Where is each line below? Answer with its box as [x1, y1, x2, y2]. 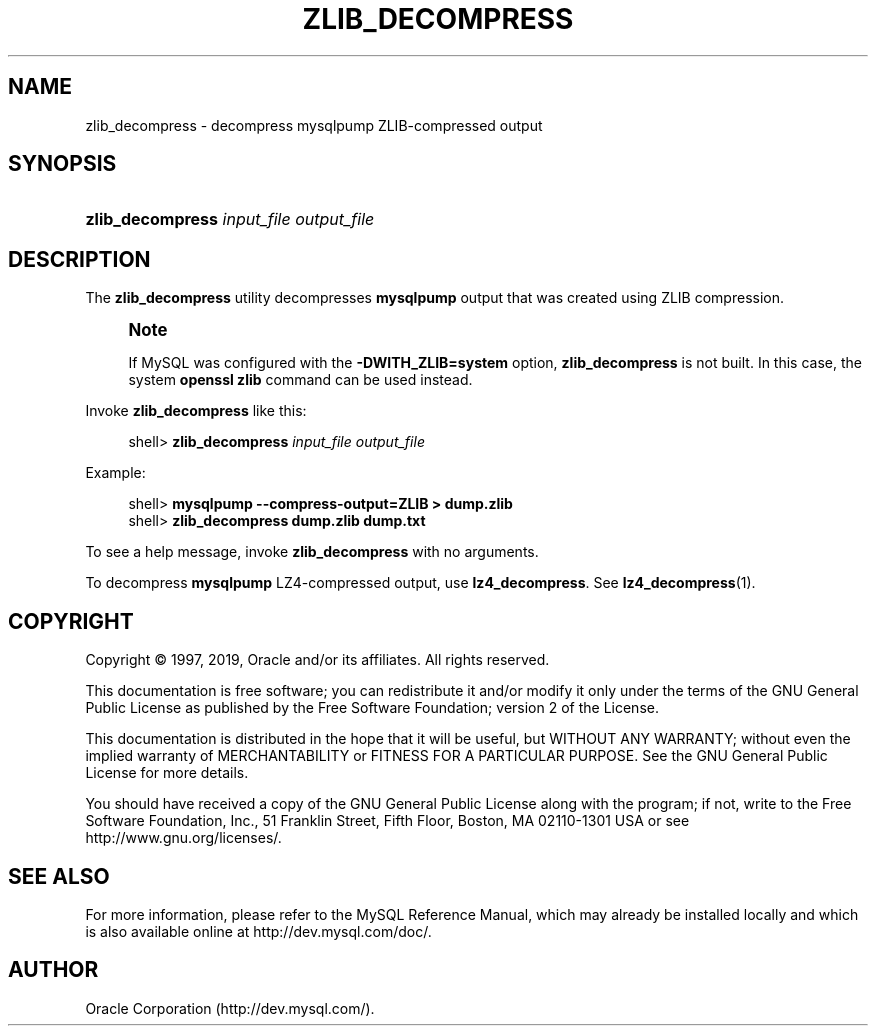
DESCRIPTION [8, 246, 151, 272]
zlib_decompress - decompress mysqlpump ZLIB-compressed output [85, 116, 543, 134]
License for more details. [85, 764, 249, 782]
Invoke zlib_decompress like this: [85, 402, 307, 420]
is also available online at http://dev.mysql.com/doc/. [85, 922, 432, 940]
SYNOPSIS [8, 151, 117, 177]
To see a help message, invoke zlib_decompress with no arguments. [85, 543, 539, 561]
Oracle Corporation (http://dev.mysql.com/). [85, 999, 375, 1017]
